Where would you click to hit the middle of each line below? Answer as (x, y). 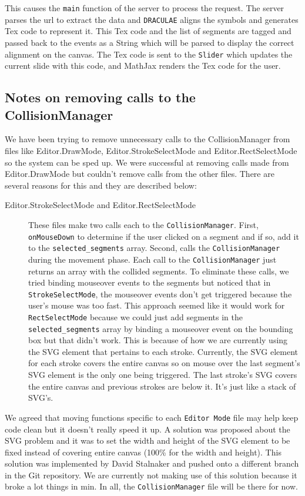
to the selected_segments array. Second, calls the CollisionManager (154, 248)
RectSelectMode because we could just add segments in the (135, 316)
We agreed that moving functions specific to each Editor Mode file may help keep (152, 417)
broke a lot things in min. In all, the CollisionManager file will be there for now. (151, 486)
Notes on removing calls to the (100, 97)
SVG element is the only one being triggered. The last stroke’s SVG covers (163, 375)
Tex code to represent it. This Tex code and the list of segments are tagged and (148, 31)
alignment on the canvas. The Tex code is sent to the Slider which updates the (149, 54)
